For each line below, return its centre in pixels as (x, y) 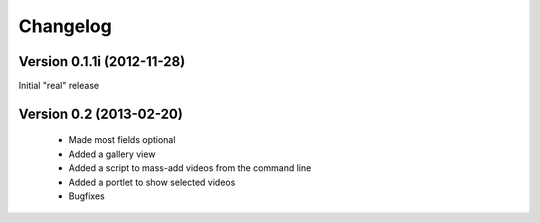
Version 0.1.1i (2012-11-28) (102, 61)
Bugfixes (86, 196)
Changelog (65, 26)
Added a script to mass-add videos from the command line (190, 168)
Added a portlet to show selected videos (152, 182)
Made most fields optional (122, 140)
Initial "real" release (59, 86)
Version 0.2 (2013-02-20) (101, 113)
